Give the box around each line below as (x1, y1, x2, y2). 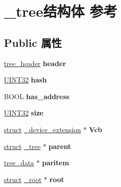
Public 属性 (4, 35, 62, 50)
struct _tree (4, 141, 41, 151)
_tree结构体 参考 (4, 1, 118, 21)
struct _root (4, 174, 42, 184)
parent (48, 141, 71, 151)
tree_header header (4, 58, 66, 68)
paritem (42, 157, 69, 168)
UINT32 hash (4, 75, 47, 85)
